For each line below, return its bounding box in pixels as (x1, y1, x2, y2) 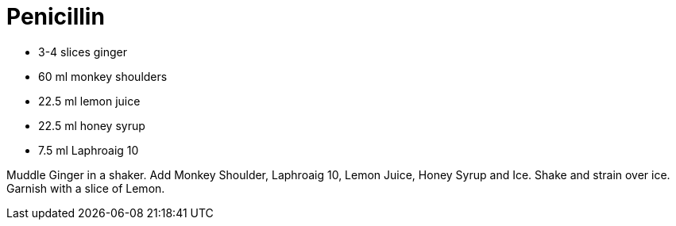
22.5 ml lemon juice (38, 94, 141, 108)
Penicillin (6, 3, 105, 30)
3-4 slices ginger (38, 44, 127, 59)
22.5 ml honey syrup (38, 118, 145, 132)
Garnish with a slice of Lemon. (6, 181, 165, 195)
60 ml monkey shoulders (38, 69, 168, 83)
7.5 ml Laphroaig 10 (38, 143, 139, 157)
